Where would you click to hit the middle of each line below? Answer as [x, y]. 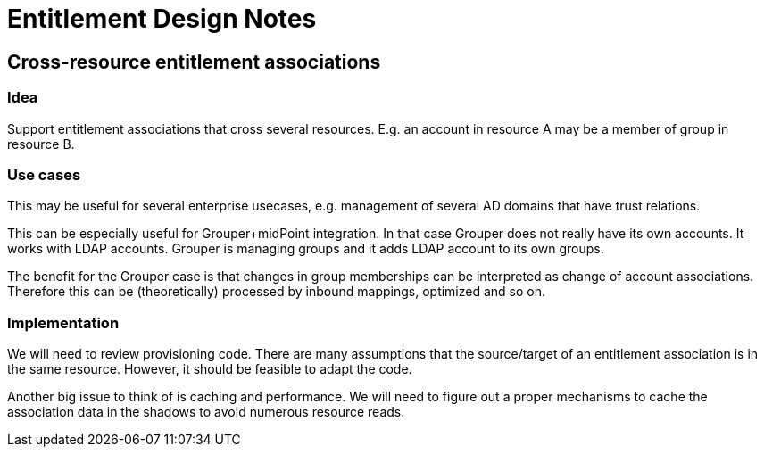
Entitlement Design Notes [162, 19]
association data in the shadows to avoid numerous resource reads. [206, 412]
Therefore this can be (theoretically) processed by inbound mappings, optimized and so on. [277, 292]
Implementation [63, 322]
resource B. [41, 144]
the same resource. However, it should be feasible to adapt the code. [210, 369]
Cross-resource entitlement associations [194, 62]
